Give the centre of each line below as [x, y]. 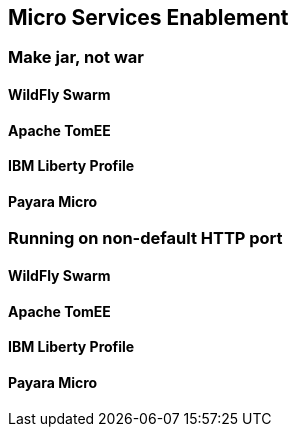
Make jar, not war [76, 57]
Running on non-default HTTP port [145, 238]
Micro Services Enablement [148, 17]
